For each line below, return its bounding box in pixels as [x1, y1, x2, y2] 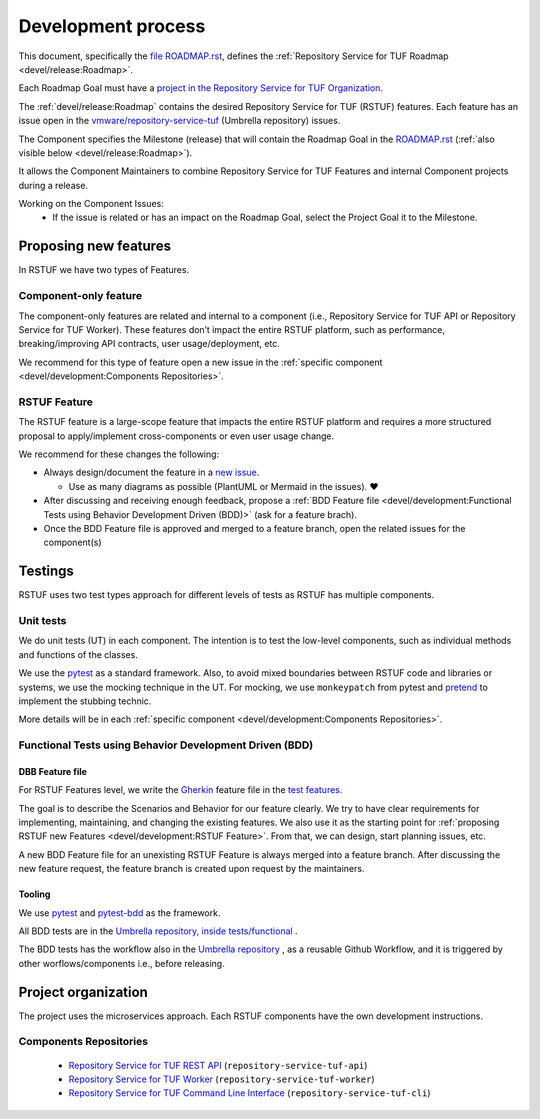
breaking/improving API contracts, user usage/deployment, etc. [18, 338, 280, 350]
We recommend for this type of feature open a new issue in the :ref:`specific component [18, 356, 383, 368]
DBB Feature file [18, 765, 87, 777]
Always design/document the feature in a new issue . [43, 466, 260, 479]
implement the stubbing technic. [18, 695, 152, 707]
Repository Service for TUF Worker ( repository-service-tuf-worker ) [68, 1073, 375, 1085]
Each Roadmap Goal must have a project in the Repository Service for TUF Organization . [18, 82, 384, 94]
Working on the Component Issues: [18, 198, 164, 210]
